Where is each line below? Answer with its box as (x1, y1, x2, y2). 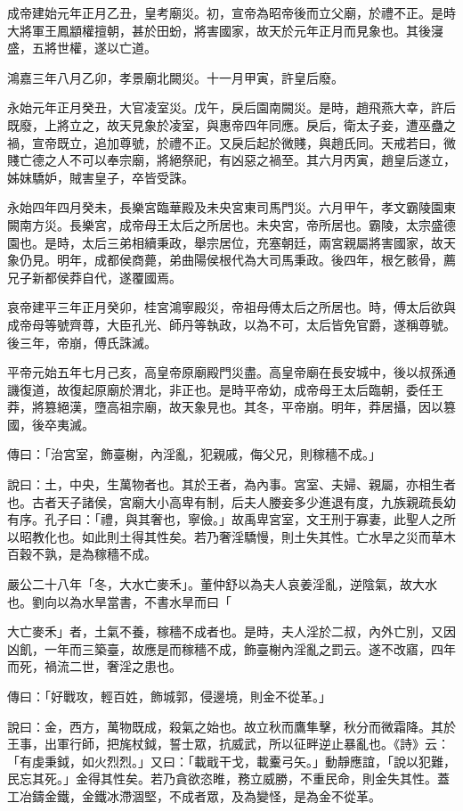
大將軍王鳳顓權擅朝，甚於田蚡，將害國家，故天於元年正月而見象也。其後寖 (7, 20, 443, 39)
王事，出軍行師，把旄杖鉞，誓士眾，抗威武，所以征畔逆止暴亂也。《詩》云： (7, 734, 450, 753)
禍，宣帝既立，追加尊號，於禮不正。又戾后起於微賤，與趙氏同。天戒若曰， (7, 133, 443, 152)
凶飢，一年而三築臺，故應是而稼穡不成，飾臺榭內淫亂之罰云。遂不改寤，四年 (7, 639, 456, 658)
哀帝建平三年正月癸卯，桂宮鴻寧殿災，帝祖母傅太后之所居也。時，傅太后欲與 (7, 298, 456, 316)
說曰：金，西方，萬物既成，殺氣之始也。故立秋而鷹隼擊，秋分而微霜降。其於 (7, 717, 456, 735)
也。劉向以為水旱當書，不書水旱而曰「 (7, 592, 231, 610)
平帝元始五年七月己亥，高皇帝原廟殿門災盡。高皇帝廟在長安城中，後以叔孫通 (7, 363, 456, 381)
